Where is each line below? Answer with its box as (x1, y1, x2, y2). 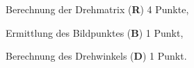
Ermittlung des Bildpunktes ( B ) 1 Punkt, (6, 25, 184, 40)
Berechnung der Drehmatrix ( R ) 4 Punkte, (6, 2, 189, 16)
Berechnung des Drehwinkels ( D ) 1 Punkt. (6, 49, 187, 63)
